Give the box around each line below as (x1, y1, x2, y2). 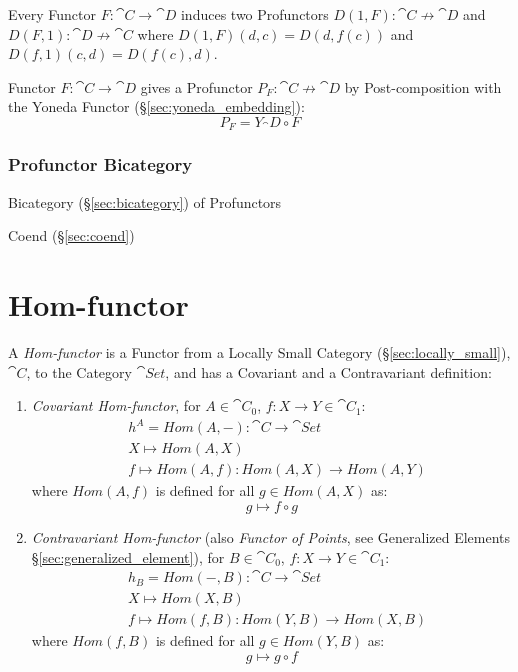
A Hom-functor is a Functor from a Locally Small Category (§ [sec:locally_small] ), (8, 341, 511, 362)
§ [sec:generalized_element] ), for (31, 546, 225, 567)
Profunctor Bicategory (8, 152, 193, 177)
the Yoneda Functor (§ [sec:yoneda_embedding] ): (8, 96, 305, 117)
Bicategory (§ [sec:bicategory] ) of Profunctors (8, 191, 282, 212)
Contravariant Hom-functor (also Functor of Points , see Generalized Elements (31, 526, 511, 547)
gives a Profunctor (140, 76, 253, 97)
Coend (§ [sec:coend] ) (8, 225, 135, 246)
